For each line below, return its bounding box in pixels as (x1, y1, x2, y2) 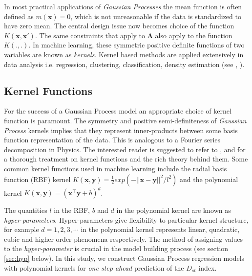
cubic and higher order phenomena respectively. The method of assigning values (4, 233, 243, 244)
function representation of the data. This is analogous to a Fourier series (4, 135, 221, 145)
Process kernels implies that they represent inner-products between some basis (4, 125, 238, 135)
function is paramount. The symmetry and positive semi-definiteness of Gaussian (4, 115, 247, 125)
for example (4, 224, 39, 234)
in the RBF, (54, 205, 90, 215)
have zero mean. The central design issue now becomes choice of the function (4, 21, 234, 31)
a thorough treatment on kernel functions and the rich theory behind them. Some (4, 154, 248, 164)
